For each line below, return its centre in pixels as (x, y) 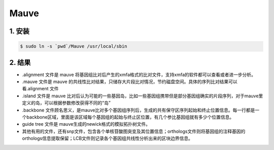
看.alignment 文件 (40, 89)
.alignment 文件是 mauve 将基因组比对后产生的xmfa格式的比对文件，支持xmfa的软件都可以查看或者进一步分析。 (139, 74)
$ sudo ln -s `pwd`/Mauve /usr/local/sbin (74, 46)
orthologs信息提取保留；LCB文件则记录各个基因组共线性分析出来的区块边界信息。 (107, 138)
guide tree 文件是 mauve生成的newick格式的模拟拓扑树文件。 (86, 124)
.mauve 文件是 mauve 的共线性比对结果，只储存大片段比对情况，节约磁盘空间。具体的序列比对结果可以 (130, 82)
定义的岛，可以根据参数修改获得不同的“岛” (66, 103)
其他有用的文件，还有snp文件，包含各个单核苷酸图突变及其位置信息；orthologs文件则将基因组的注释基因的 (134, 131)
